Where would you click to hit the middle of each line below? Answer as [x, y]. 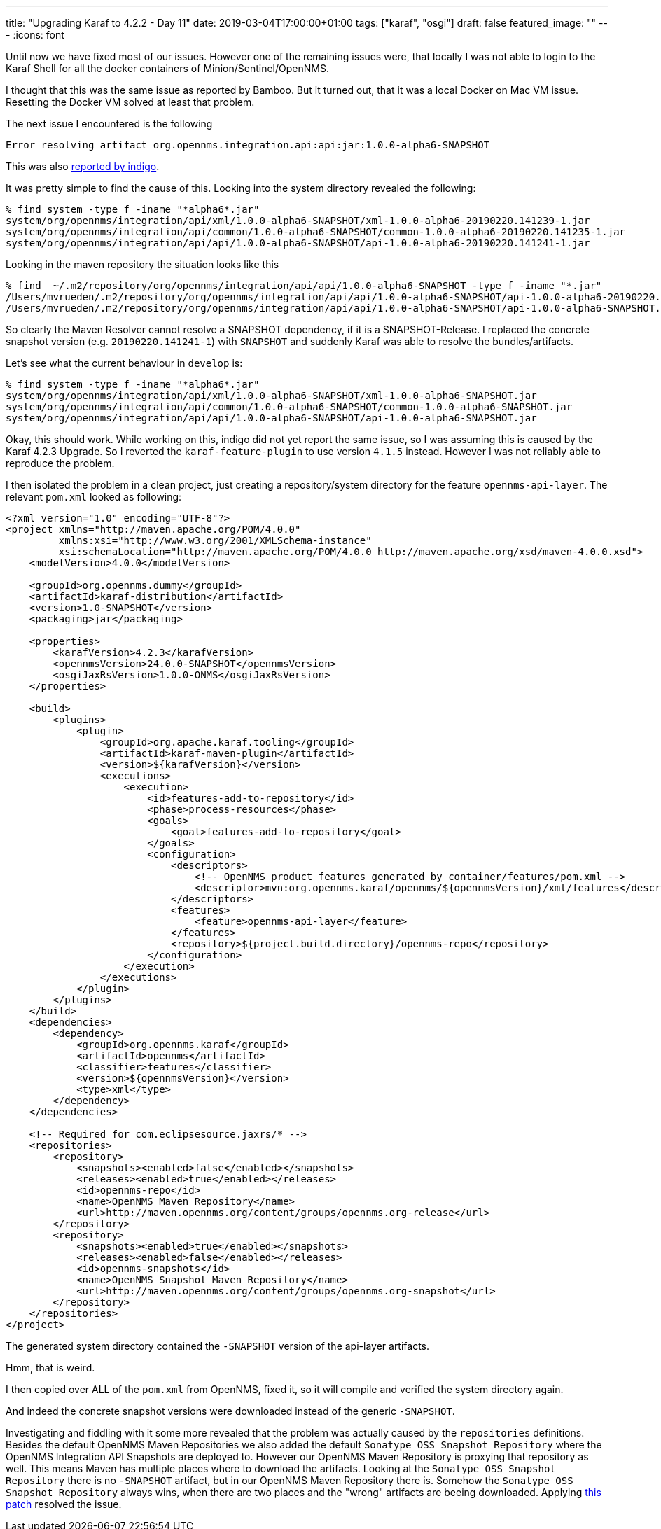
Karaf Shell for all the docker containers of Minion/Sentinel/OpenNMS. [167, 68]
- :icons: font [35, 35]
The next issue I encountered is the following [109, 124]
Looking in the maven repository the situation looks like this [142, 264]
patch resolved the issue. [64, 1504]
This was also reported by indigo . [83, 166]
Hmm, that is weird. [50, 1368]
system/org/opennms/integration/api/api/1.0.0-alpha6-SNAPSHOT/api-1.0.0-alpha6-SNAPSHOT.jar [271, 418]
